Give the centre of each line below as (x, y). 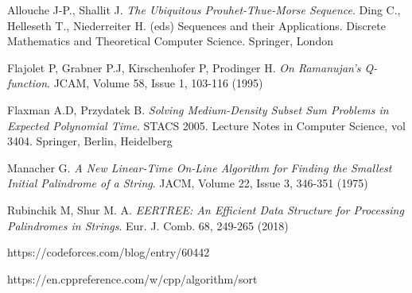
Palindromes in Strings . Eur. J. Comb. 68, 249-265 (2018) (148, 225)
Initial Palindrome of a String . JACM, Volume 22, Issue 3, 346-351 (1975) (188, 183)
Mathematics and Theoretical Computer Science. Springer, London (170, 41)
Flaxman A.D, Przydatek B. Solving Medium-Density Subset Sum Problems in (198, 109)
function (27, 83)
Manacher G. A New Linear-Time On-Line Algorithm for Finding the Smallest (200, 167)
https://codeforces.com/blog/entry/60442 (109, 252)
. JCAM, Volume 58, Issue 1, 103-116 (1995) (155, 83)
